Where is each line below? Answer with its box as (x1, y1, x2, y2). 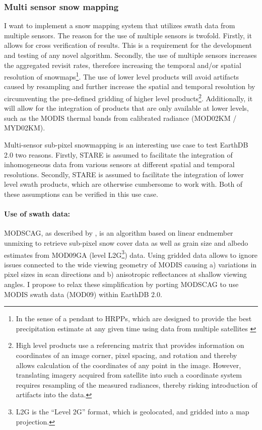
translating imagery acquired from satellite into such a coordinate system (16, 370, 242, 380)
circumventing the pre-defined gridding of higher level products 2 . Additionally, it (4, 92, 253, 103)
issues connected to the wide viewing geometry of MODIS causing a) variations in (4, 259, 257, 269)
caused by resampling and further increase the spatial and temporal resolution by (4, 81, 255, 92)
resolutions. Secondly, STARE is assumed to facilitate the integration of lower (4, 169, 244, 179)
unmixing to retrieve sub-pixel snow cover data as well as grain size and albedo (4, 238, 248, 248)
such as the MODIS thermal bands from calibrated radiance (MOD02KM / (4, 112, 237, 123)
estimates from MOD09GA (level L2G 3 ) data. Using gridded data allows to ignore (4, 248, 258, 260)
